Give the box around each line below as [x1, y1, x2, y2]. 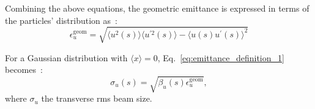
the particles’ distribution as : [5, 13, 117, 26]
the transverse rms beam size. [41, 92, 152, 105]
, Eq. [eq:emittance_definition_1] [157, 51, 284, 64]
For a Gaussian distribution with [5, 51, 128, 64]
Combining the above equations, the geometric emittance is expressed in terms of [5, 2, 309, 14]
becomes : [5, 63, 43, 76]
